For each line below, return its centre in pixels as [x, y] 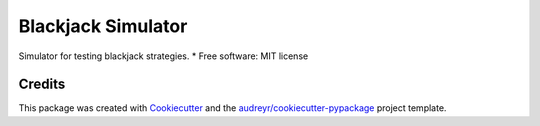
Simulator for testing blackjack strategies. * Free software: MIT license [163, 56]
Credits [42, 84]
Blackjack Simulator [103, 26]
